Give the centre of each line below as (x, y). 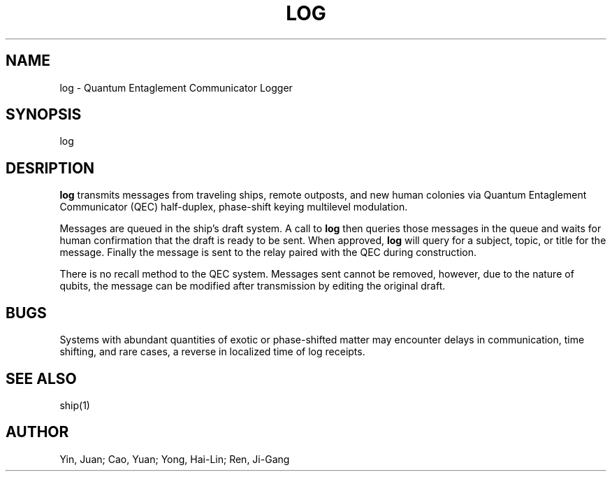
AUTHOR (37, 432)
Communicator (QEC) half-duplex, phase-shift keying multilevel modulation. (234, 207)
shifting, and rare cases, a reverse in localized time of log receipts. (212, 352)
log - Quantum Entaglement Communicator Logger (176, 87)
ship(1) (75, 405)
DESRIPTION (50, 168)
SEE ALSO (41, 378)
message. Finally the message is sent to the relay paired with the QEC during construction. (268, 252)
